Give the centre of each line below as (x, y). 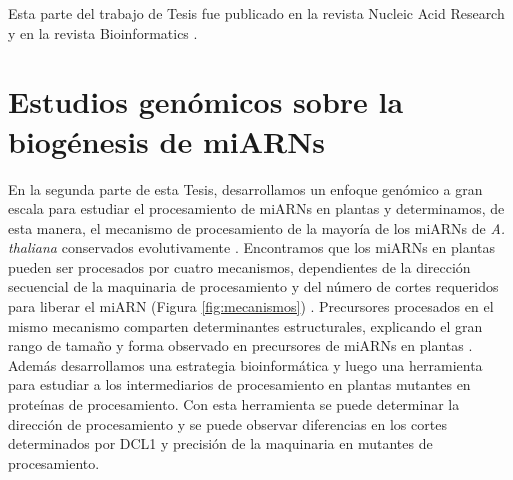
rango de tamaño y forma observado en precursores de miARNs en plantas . (240, 345)
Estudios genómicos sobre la (206, 101)
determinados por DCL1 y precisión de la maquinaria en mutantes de (220, 443)
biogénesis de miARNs (167, 140)
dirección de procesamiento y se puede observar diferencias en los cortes (227, 423)
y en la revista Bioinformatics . (103, 32)
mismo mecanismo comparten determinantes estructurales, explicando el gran (245, 325)
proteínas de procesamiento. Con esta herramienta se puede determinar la (234, 404)
